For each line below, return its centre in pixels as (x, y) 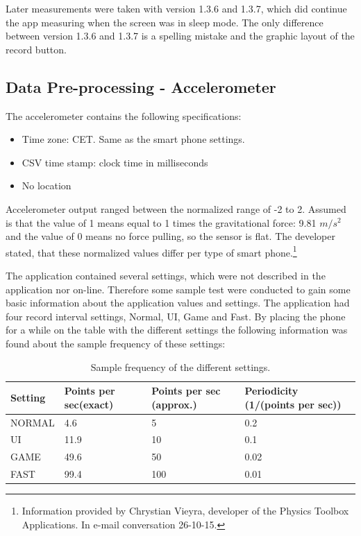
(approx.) (174, 404)
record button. (36, 49)
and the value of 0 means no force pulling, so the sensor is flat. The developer (170, 236)
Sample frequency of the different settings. (180, 366)
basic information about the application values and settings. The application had (178, 303)
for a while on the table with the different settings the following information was (177, 330)
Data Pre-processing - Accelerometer (141, 86)
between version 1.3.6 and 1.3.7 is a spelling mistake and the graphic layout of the (180, 36)
